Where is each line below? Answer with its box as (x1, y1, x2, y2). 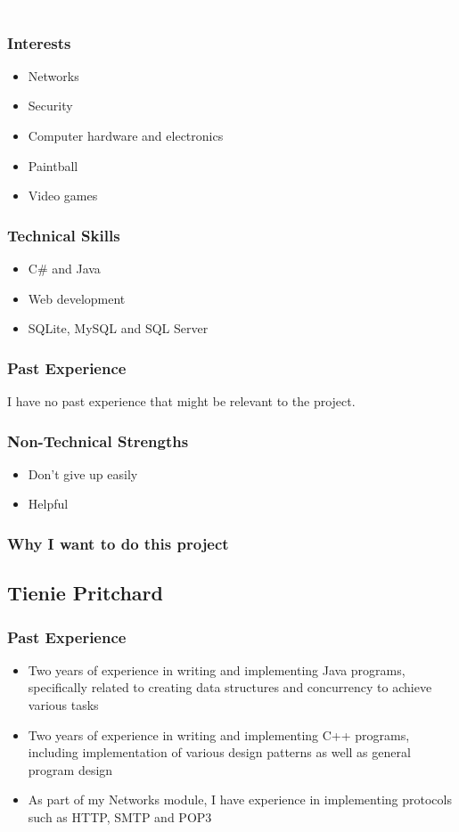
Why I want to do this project (7, 532, 229, 554)
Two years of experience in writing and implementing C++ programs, (28, 725, 410, 744)
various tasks (28, 696, 99, 714)
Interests (7, 31, 71, 53)
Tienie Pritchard (7, 579, 163, 607)
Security (28, 96, 73, 115)
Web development (28, 289, 126, 307)
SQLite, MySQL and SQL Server (28, 319, 209, 338)
